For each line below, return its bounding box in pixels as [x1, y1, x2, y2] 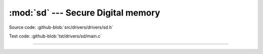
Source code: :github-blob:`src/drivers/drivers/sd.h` [9, 24, 113, 30]
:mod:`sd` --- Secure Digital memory [9, 7, 160, 18]
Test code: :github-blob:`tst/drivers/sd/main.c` [9, 33, 102, 39]
